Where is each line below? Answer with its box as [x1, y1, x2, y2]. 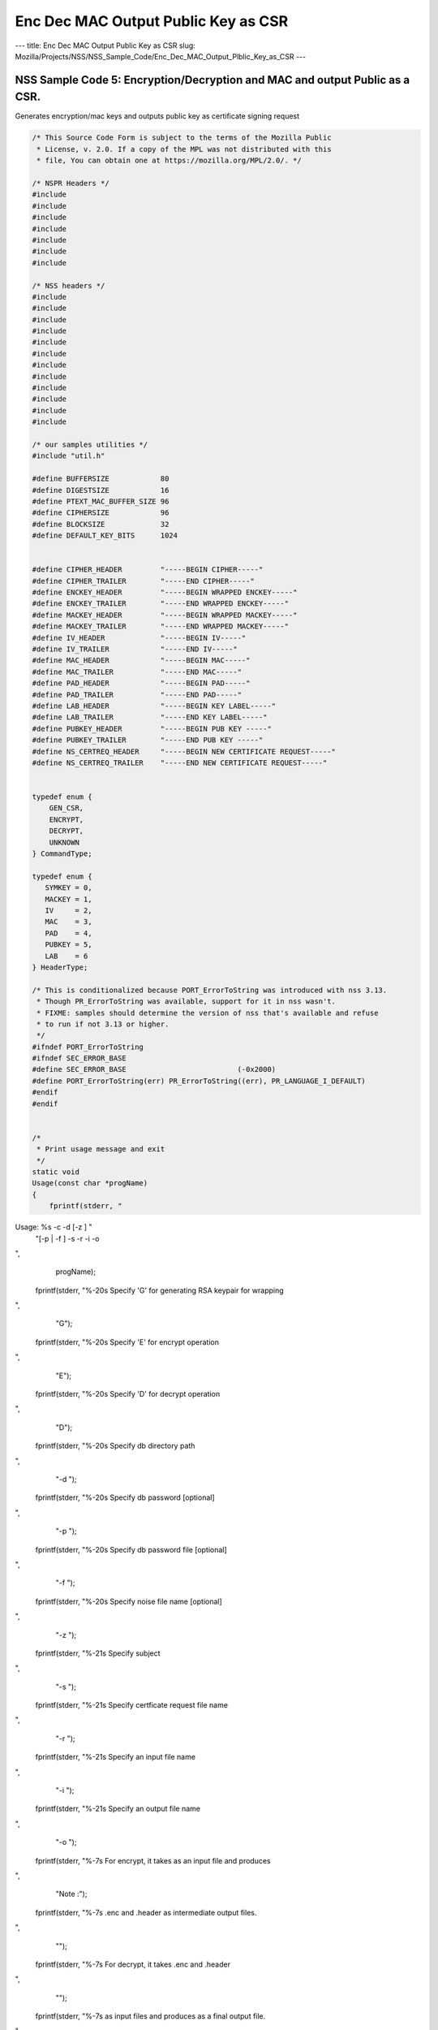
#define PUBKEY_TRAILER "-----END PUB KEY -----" [32, 736, 264, 745]
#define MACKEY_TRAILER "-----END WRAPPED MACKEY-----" [32, 622, 290, 631]
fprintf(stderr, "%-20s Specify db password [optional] [35, 1492, 215, 1502]
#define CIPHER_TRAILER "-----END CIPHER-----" [32, 577, 255, 585]
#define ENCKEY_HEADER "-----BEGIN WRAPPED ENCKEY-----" [32, 588, 298, 597]
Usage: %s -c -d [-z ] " [15, 1222, 92, 1232]
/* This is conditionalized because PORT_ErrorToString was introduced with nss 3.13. [32, 985, 388, 995]
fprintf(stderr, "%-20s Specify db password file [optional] [35, 1544, 227, 1554]
